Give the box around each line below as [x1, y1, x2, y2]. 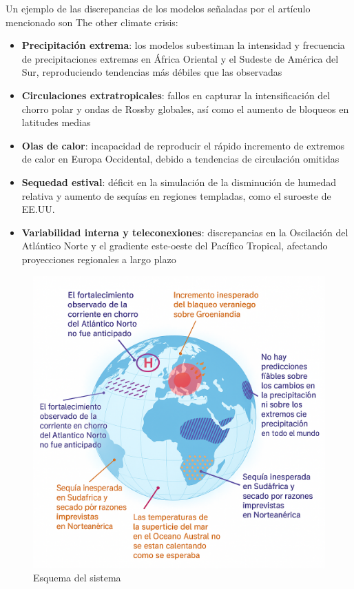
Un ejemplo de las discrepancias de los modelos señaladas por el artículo [6, 1, 311, 15]
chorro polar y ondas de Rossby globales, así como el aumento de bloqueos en [21, 101, 349, 116]
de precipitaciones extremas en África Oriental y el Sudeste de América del [21, 51, 339, 65]
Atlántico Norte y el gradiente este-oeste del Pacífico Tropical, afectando [21, 238, 328, 253]
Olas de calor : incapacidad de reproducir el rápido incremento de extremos [21, 138, 345, 152]
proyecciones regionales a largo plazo [21, 251, 176, 266]
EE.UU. [21, 202, 55, 216]
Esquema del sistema [33, 570, 121, 585]
